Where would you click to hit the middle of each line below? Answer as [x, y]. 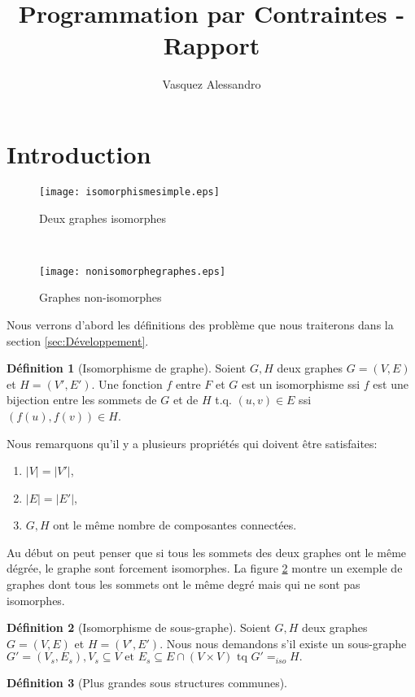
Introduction [79, 153]
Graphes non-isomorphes [100, 297]
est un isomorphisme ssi [301, 383]
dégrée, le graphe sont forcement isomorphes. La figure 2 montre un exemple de [205, 568]
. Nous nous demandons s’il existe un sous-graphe [283, 643]
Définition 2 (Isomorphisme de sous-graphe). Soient [139, 627]
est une [391, 383]
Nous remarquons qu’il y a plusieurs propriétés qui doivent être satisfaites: [192, 443]
